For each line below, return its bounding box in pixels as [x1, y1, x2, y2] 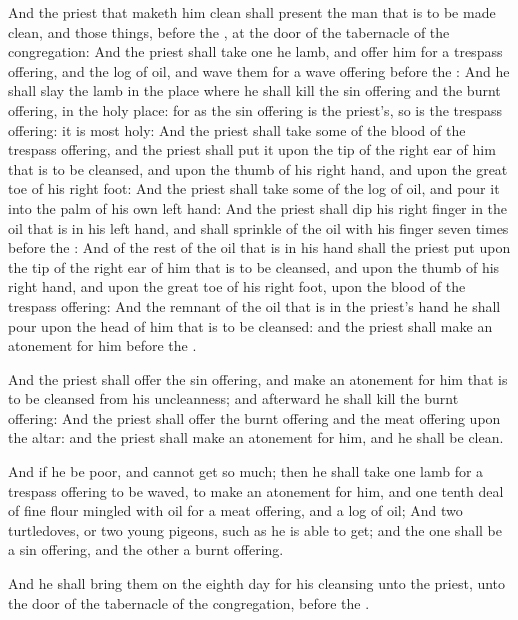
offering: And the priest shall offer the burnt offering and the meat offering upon [8, 407, 501, 428]
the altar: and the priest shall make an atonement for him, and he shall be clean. [8, 427, 504, 448]
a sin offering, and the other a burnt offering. [8, 539, 284, 560]
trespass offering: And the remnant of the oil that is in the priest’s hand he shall [8, 295, 501, 316]
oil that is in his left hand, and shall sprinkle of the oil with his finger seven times [8, 217, 509, 238]
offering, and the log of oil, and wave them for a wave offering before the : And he [8, 60, 510, 81]
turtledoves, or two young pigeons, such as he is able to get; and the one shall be [8, 519, 503, 540]
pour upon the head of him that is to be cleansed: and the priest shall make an [8, 315, 493, 336]
